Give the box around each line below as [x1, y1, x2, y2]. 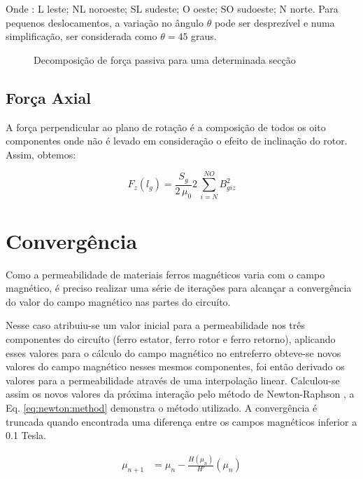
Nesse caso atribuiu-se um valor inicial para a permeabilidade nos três [6, 318, 306, 332]
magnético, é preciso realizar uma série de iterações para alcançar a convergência [6, 281, 352, 295]
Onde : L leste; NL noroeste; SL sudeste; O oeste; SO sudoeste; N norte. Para [6, 1, 339, 15]
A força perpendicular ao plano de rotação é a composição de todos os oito [6, 119, 326, 134]
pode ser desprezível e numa [214, 15, 335, 29]
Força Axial [6, 86, 91, 108]
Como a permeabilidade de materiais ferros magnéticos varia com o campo [6, 267, 325, 281]
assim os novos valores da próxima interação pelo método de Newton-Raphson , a [6, 386, 355, 401]
